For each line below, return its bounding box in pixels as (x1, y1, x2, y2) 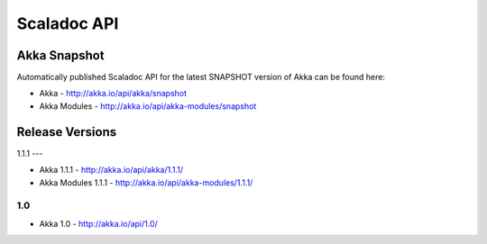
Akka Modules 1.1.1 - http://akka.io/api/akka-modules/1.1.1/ (39, 176, 253, 188)
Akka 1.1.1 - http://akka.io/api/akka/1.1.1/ (39, 165, 184, 176)
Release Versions (16, 124, 117, 140)
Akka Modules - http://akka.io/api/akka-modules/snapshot (39, 100, 257, 112)
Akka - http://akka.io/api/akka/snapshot (39, 88, 188, 99)
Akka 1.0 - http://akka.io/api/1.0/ (39, 218, 158, 229)
